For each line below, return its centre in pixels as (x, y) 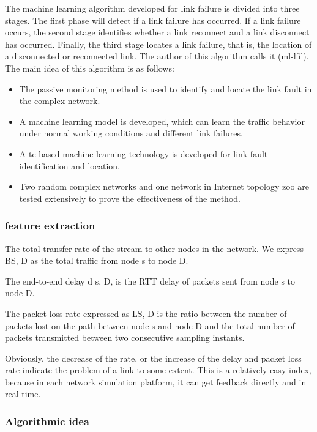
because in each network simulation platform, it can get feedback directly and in (156, 382)
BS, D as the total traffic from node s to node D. (97, 260)
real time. (23, 394)
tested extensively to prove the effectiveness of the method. (130, 198)
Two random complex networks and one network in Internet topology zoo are (164, 186)
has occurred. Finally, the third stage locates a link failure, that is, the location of (158, 44)
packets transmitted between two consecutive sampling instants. (125, 337)
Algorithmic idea (47, 421)
